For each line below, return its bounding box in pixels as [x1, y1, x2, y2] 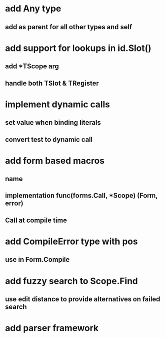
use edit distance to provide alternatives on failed [5, 295, 161, 303]
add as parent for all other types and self [5, 23, 132, 31]
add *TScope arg [5, 62, 59, 71]
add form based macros [5, 155, 105, 166]
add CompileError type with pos [5, 236, 138, 247]
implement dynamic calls [5, 98, 110, 110]
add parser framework [5, 323, 99, 334]
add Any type [5, 3, 62, 14]
